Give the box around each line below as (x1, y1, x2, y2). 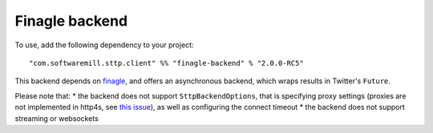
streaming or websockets (14, 113, 99, 123)
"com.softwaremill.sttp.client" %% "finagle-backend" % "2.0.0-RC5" (29, 58, 304, 67)
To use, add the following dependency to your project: (14, 40, 194, 50)
